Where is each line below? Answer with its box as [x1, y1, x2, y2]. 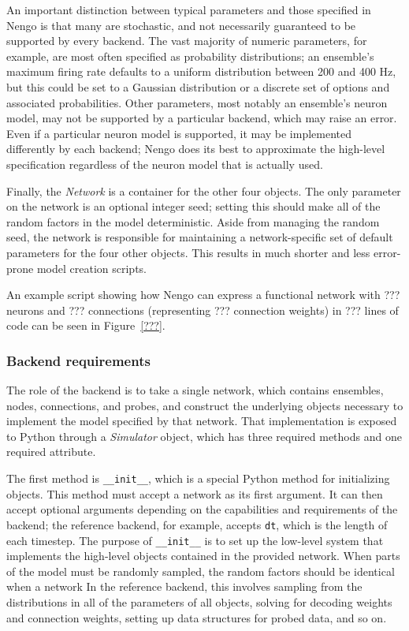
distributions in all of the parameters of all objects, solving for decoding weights [6, 594, 392, 610]
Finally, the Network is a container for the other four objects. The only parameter [6, 182, 401, 199]
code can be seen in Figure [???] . [6, 317, 165, 334]
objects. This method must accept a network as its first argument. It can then [6, 485, 383, 502]
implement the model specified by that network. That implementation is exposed [6, 413, 397, 429]
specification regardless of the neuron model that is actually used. [6, 155, 323, 172]
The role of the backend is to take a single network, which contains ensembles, [6, 382, 384, 398]
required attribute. [6, 443, 96, 460]
